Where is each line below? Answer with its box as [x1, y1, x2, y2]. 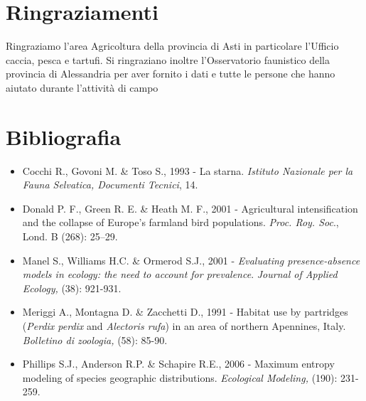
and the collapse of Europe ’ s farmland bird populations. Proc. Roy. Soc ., [22, 215, 339, 230]
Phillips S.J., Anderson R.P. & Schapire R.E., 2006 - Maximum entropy [22, 356, 335, 371]
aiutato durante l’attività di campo [6, 80, 158, 95]
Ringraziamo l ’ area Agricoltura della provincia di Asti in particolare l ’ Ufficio [6, 38, 339, 53]
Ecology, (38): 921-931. [22, 280, 122, 295]
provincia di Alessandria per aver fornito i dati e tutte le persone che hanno [6, 66, 335, 81]
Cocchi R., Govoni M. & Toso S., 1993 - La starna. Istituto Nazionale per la [22, 163, 353, 178]
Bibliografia [6, 122, 122, 151]
